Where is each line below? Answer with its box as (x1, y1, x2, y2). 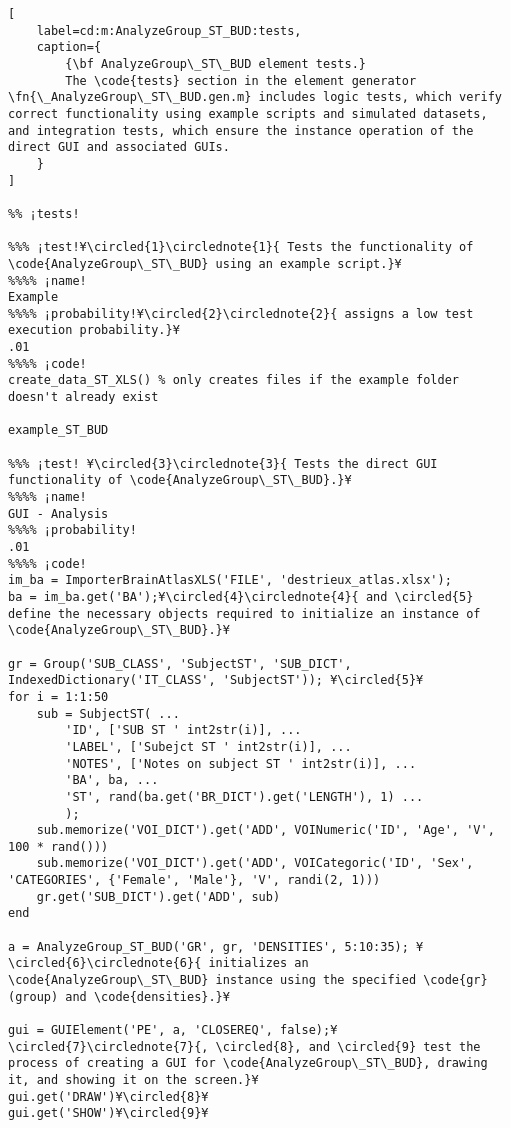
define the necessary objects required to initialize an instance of (8, 606, 481, 621)
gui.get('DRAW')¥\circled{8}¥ (8, 1089, 209, 1104)
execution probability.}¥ (8, 323, 180, 338)
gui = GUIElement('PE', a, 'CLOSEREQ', (8, 1023, 273, 1038)
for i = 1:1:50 (8, 689, 109, 704)
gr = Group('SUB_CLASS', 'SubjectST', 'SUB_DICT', (8, 656, 352, 671)
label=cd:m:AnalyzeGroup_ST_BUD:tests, (36, 23, 302, 38)
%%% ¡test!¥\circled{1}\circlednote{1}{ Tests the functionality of (8, 240, 474, 255)
